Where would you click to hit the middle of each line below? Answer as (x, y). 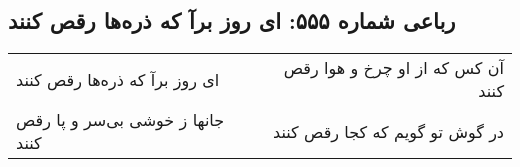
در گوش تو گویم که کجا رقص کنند (388, 131)
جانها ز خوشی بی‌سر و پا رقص (120, 120)
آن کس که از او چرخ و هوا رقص (393, 68)
